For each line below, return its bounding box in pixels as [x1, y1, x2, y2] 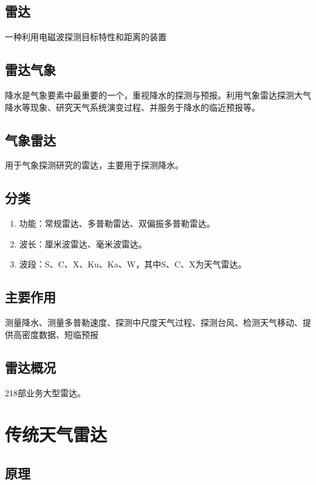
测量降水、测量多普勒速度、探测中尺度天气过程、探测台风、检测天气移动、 [5, 316, 303, 329]
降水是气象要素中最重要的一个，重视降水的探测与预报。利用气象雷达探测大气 [5, 89, 311, 101]
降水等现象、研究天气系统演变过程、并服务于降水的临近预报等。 [5, 100, 260, 113]
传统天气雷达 [5, 422, 108, 447]
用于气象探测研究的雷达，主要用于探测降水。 [5, 159, 184, 171]
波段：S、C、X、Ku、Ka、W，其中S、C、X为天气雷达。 [19, 258, 247, 270]
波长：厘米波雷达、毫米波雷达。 [19, 237, 147, 250]
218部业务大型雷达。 [5, 386, 86, 399]
